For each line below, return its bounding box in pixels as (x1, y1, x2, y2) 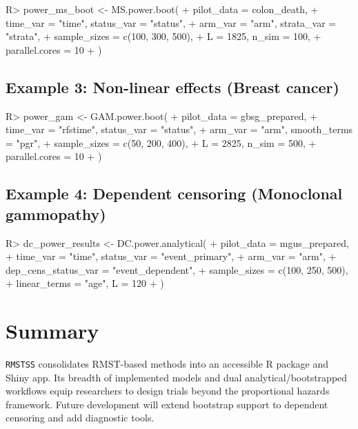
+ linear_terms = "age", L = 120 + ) (6, 276, 164, 290)
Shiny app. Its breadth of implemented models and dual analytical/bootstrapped (6, 370, 348, 384)
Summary (6, 317, 99, 345)
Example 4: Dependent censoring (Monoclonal (6, 183, 343, 204)
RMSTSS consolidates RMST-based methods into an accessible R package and (6, 357, 329, 371)
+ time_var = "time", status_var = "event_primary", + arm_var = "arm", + (6, 249, 337, 263)
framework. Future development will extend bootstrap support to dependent (6, 397, 328, 411)
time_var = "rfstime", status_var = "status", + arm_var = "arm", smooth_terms (6, 122, 353, 137)
